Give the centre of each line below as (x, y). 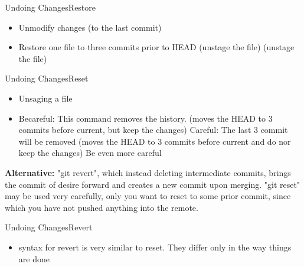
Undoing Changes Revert (49, 227)
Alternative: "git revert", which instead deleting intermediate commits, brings (148, 172)
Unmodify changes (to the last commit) (90, 27)
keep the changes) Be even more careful (90, 153)
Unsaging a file (45, 98)
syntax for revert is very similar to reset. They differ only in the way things (155, 247)
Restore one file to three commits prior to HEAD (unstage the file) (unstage (156, 47)
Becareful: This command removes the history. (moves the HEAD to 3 (146, 118)
